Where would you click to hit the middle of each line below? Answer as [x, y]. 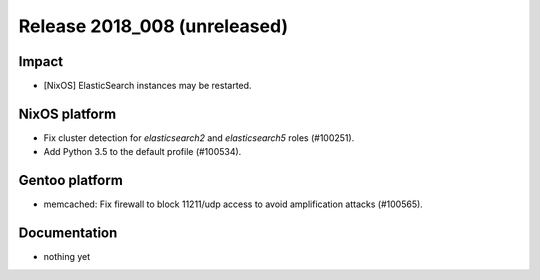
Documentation [68, 233]
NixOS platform [67, 113]
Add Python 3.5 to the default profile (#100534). [142, 152]
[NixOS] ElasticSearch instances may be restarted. [147, 86]
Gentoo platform [71, 180]
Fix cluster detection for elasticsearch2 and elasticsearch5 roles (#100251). [199, 137]
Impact [41, 61]
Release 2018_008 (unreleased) [153, 26]
